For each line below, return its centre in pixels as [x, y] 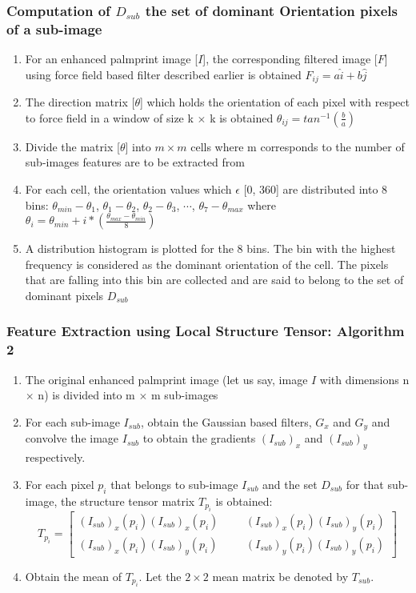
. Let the [160, 576]
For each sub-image [72, 421]
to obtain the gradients [199, 438]
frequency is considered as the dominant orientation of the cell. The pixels [207, 264]
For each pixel [60, 484]
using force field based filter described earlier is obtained [163, 74]
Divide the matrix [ [72, 146]
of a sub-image [54, 28]
